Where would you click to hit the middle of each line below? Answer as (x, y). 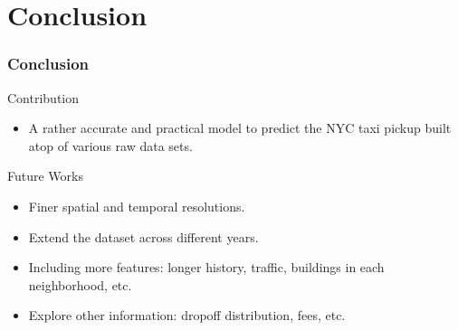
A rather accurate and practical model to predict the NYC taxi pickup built (240, 128)
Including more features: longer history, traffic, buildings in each (206, 267)
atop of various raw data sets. (110, 145)
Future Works (45, 176)
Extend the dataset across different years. (143, 236)
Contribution (43, 97)
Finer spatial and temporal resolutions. (137, 206)
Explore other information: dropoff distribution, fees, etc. (187, 315)
